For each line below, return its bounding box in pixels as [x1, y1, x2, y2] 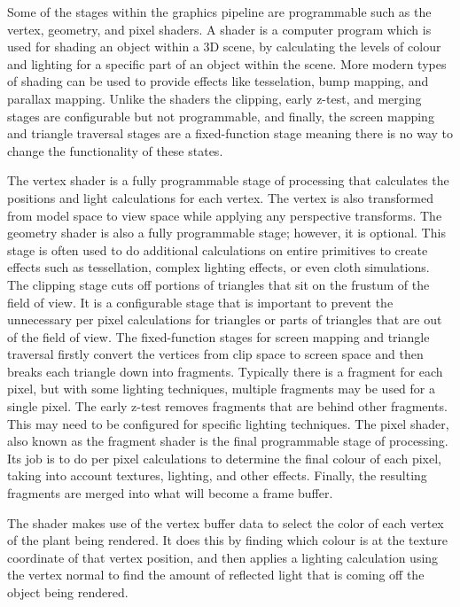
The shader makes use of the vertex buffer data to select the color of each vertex [7, 513, 444, 532]
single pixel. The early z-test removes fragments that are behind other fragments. [7, 397, 448, 416]
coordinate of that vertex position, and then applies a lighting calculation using [7, 548, 439, 566]
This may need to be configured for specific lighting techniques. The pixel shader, [7, 414, 449, 432]
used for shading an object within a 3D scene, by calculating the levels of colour [7, 37, 441, 56]
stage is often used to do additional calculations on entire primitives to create [7, 240, 428, 259]
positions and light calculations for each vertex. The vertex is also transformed [7, 188, 433, 206]
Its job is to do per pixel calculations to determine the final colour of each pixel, [7, 448, 441, 467]
